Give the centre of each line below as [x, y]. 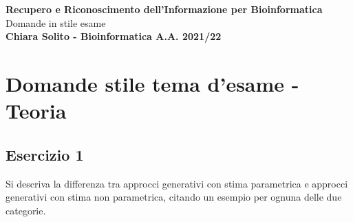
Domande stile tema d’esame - [152, 83]
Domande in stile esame [56, 22]
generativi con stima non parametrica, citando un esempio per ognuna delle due [174, 197]
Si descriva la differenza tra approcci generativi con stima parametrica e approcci [177, 183]
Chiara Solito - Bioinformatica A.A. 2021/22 [114, 36]
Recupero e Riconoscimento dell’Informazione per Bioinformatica [164, 9]
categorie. [26, 210]
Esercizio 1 [45, 154]
